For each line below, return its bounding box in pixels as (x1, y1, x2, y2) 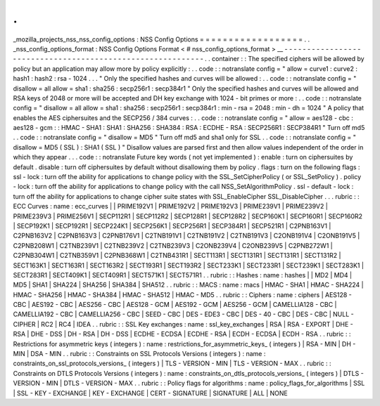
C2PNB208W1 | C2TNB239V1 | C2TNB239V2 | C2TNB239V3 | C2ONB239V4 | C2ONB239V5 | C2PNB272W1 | (13, 241, 334, 249)
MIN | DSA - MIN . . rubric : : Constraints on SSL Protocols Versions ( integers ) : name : (13, 350, 266, 358)
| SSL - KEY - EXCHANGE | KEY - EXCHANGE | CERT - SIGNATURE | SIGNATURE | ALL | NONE (13, 388, 288, 397)
